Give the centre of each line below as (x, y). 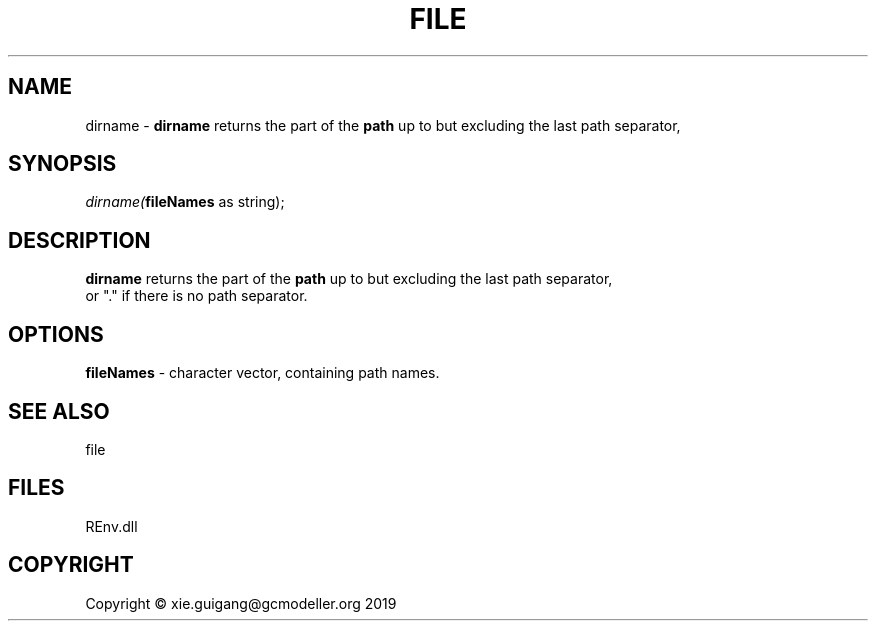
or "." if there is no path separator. (196, 296)
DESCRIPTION (79, 240)
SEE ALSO (59, 411)
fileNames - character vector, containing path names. (262, 373)
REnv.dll (111, 526)
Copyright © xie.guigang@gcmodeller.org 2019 (241, 603)
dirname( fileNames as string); (185, 202)
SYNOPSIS (62, 164)
